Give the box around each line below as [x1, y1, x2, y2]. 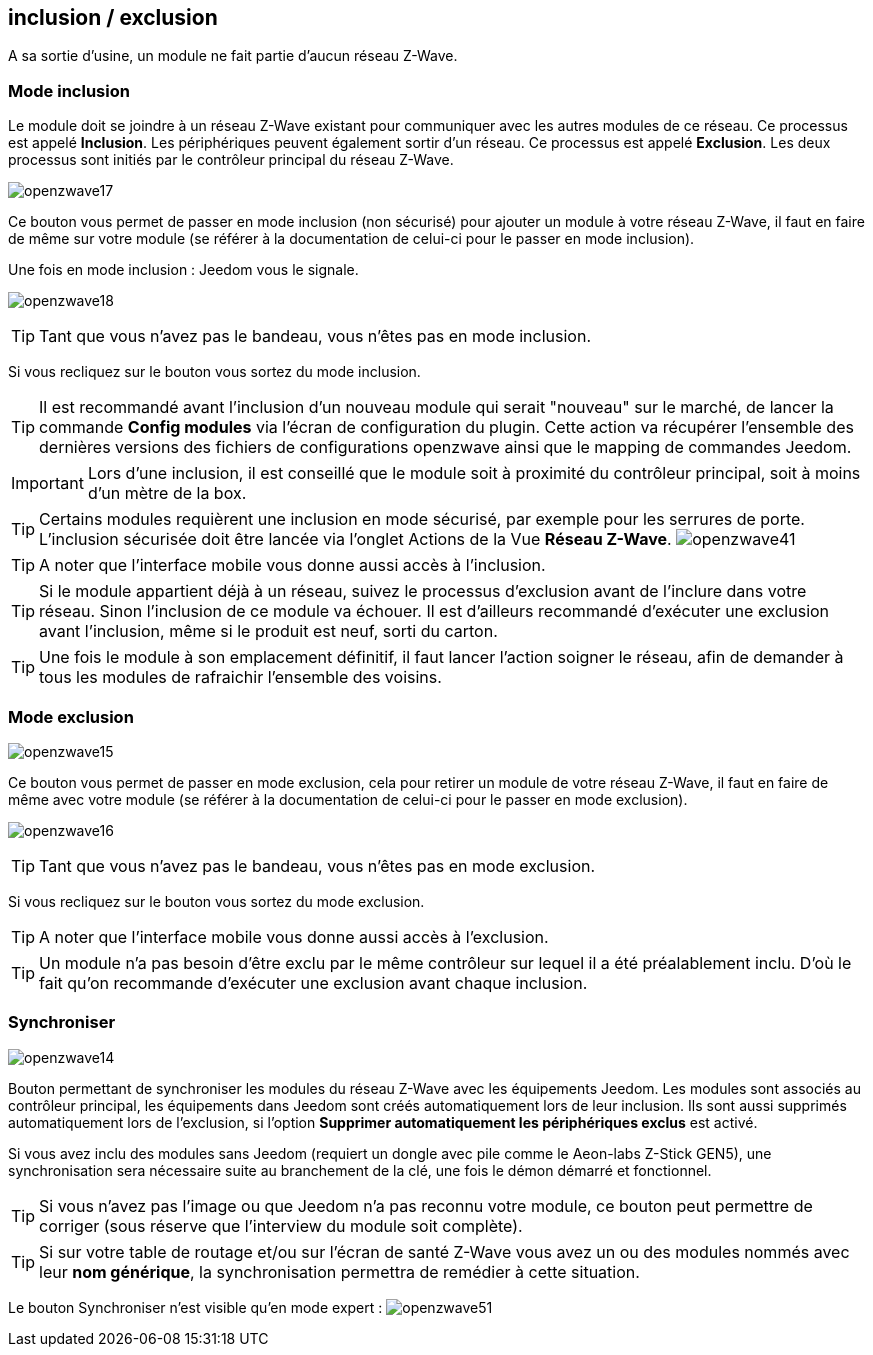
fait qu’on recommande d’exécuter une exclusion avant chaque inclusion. [39, 972, 588, 993]
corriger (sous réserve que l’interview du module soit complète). [39, 1215, 523, 1236]
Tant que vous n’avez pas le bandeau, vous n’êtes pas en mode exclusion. [39, 855, 596, 876]
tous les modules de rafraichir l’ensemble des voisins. [39, 667, 442, 688]
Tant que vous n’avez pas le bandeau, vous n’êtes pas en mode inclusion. [39, 326, 592, 347]
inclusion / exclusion [8, 5, 218, 30]
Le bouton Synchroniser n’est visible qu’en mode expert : [8, 1298, 383, 1316]
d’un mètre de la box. [87, 483, 247, 504]
